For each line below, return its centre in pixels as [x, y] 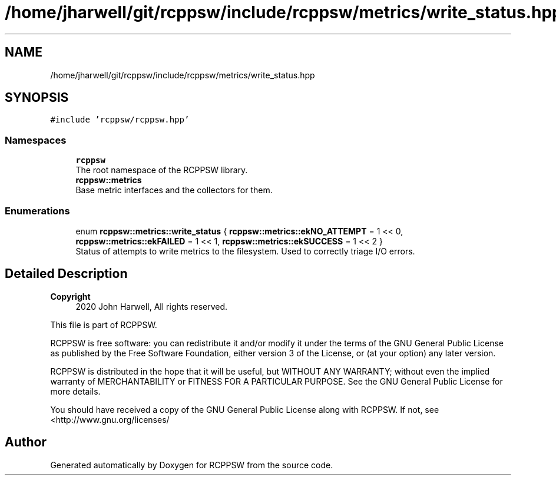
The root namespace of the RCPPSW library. [162, 170]
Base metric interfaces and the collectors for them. [174, 190]
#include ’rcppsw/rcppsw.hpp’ [120, 120]
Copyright [70, 296]
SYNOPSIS [37, 98]
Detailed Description [66, 274]
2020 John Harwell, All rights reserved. [152, 306]
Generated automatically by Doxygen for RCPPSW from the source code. [192, 465]
